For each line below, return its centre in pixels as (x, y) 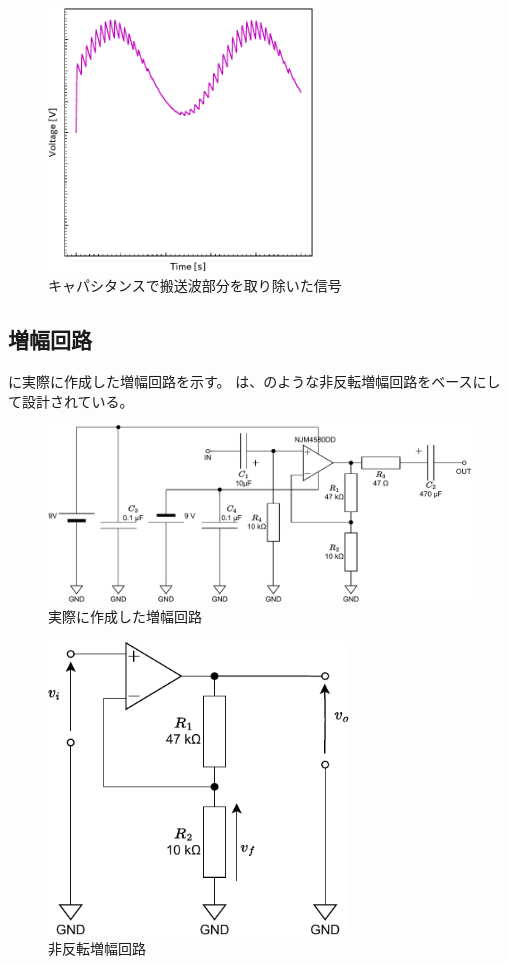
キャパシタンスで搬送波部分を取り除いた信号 (195, 285)
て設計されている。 (71, 400)
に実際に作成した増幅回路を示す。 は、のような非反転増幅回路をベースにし (254, 381)
